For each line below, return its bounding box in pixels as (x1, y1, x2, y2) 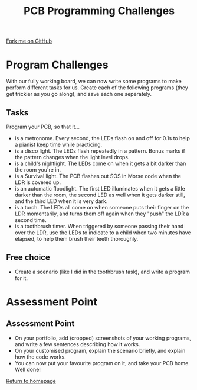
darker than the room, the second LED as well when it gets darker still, (14, 191, 186, 198)
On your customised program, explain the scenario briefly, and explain (14, 347, 186, 354)
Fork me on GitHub (6, 37, 52, 45)
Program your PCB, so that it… (6, 123, 80, 130)
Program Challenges (6, 58, 109, 72)
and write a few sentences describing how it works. (14, 340, 140, 347)
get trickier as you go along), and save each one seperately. (6, 91, 152, 98)
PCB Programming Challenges (23, 4, 175, 18)
